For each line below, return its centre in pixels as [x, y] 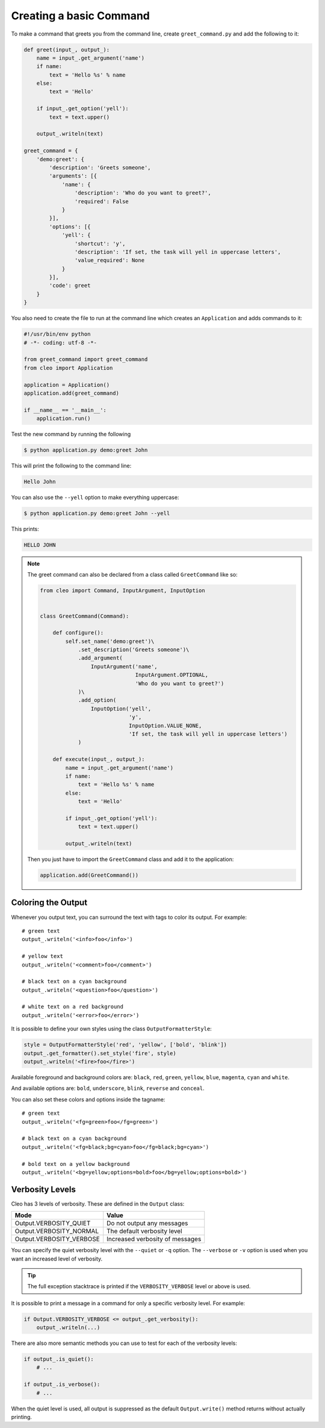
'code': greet [70, 286]
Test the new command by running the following [71, 434]
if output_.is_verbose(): [62, 1385]
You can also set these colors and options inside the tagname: [88, 1099]
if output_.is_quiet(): [59, 1359]
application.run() [63, 418]
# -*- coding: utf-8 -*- [60, 343]
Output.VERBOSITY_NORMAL [57, 1231]
